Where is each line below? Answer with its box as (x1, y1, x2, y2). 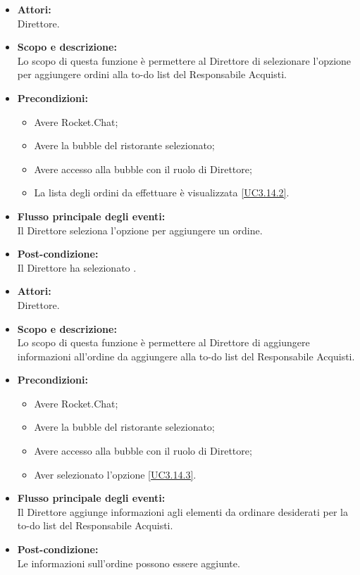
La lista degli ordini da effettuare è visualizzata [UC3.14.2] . (34, 185, 290, 200)
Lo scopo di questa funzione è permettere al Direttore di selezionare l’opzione (17, 53, 352, 68)
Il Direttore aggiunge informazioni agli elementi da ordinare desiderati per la (17, 504, 348, 519)
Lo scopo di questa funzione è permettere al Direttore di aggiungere (17, 335, 310, 350)
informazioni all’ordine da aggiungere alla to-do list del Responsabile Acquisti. (17, 348, 355, 363)
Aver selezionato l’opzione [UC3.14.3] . (34, 467, 197, 481)
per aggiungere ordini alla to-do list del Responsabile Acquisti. (17, 67, 287, 82)
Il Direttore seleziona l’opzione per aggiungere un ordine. (17, 222, 263, 237)
